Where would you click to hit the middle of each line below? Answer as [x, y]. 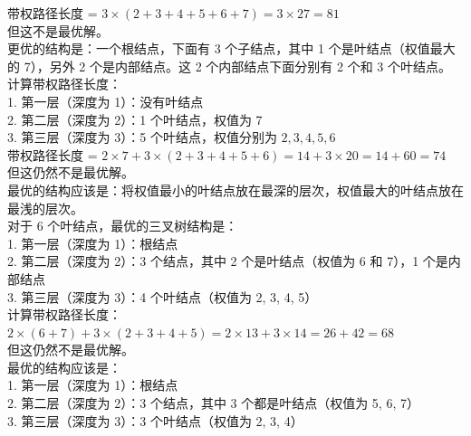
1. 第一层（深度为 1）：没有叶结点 [106, 101]
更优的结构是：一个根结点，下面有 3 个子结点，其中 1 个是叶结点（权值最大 [231, 48]
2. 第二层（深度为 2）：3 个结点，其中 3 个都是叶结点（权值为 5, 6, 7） [213, 403]
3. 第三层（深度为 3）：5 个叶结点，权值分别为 [142, 137]
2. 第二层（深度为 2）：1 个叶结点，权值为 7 [135, 119]
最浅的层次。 [45, 208]
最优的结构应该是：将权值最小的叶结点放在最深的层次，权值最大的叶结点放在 [235, 190]
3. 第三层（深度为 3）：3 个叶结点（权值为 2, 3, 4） [155, 420]
